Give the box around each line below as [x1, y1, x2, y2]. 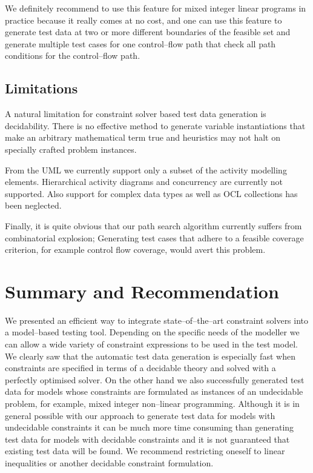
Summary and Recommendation [5, 278, 279, 303]
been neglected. [5, 199, 62, 212]
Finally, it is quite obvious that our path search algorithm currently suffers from [5, 219, 302, 232]
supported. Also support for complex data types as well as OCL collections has [5, 187, 298, 200]
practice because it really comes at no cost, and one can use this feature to [5, 13, 282, 26]
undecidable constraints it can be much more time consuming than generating [5, 421, 294, 434]
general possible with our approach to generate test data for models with [5, 409, 275, 421]
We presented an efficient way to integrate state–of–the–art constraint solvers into [5, 314, 309, 326]
